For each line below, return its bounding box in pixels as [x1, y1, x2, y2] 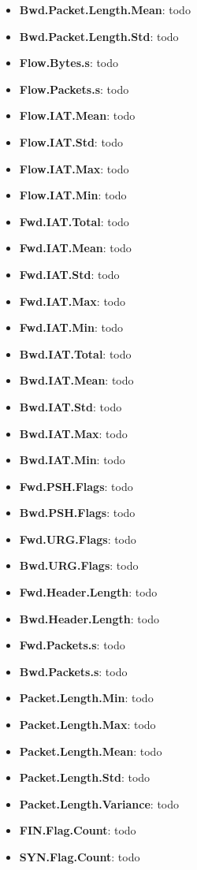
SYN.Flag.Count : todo [19, 849, 140, 864]
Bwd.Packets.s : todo [19, 663, 128, 679]
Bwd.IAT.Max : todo [19, 425, 128, 441]
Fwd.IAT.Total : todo [19, 213, 129, 229]
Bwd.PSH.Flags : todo [19, 504, 136, 521]
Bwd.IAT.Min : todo [19, 452, 125, 468]
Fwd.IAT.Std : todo [19, 266, 120, 282]
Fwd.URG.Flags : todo [19, 530, 136, 547]
